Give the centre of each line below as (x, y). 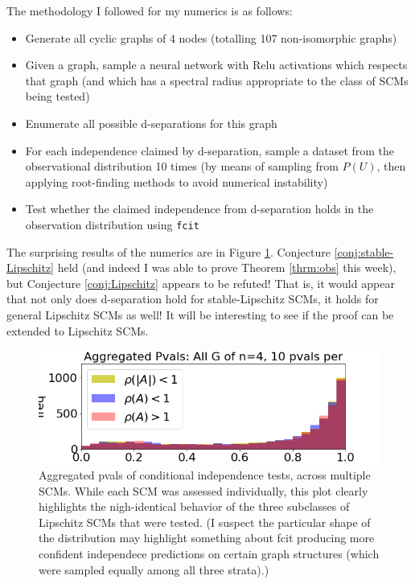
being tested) (58, 96)
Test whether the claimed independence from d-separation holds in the (199, 209)
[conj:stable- (364, 251)
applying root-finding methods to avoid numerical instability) (177, 181)
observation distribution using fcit (112, 224)
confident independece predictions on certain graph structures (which (209, 554)
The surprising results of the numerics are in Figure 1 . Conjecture (168, 251)
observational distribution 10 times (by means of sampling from (182, 166)
